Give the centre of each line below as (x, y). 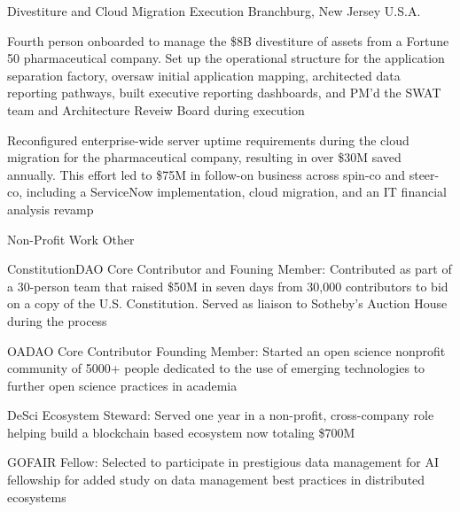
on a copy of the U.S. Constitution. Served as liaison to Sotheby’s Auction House (227, 303)
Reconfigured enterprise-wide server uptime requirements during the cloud (208, 140)
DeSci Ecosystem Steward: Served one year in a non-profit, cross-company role (221, 415)
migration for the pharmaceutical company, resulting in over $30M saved (204, 157)
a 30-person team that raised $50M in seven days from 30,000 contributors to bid (228, 286)
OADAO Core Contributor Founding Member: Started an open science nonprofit (226, 350)
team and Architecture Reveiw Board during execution (156, 109)
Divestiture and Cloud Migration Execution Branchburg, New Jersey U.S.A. (214, 11)
